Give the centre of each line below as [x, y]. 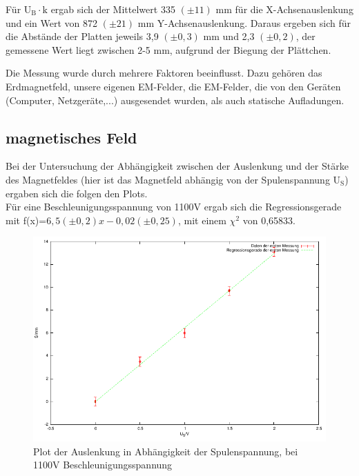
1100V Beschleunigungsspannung [103, 465]
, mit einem [202, 220]
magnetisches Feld [71, 137]
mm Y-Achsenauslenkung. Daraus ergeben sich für [244, 22]
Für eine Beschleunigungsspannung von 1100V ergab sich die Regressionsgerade [174, 207]
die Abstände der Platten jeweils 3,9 [82, 36]
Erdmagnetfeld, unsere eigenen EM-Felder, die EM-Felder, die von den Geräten [173, 86]
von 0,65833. [269, 220]
